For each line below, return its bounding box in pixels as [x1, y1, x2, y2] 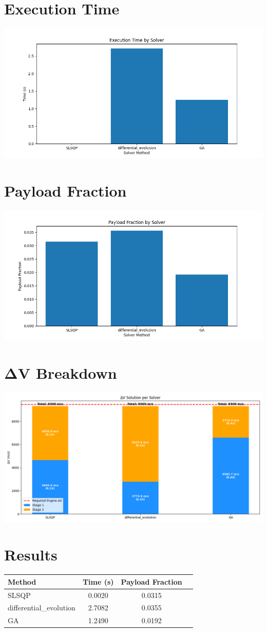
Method [8, 576, 36, 587]
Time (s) [82, 576, 114, 587]
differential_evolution [8, 602, 75, 613]
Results [4, 544, 58, 565]
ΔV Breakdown [4, 362, 117, 383]
